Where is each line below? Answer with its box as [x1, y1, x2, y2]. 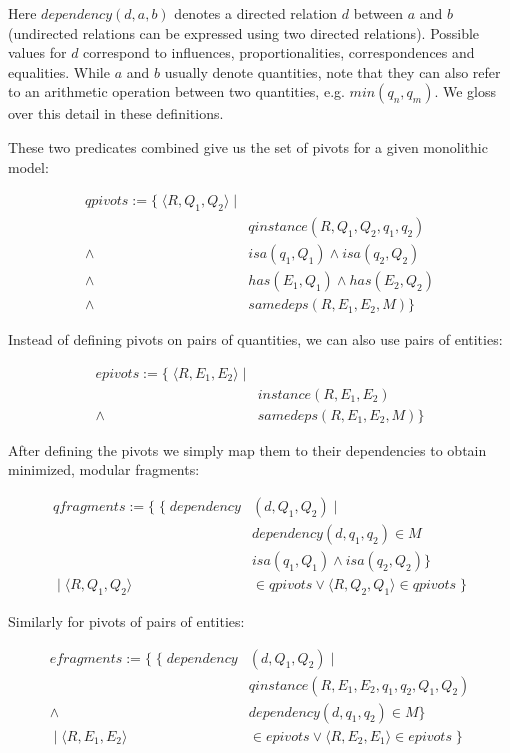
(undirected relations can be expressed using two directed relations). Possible [8, 22, 480, 43]
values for [8, 42, 67, 63]
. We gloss [434, 81, 496, 102]
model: [8, 156, 49, 177]
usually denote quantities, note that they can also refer [164, 61, 501, 82]
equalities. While [8, 61, 110, 82]
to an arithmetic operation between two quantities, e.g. [8, 81, 345, 102]
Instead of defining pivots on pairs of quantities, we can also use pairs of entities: [8, 329, 503, 350]
